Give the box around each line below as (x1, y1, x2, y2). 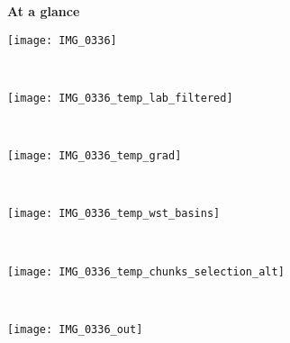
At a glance (7, 2, 80, 20)
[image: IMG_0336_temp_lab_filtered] (7, 91, 233, 104)
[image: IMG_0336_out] (7, 322, 143, 336)
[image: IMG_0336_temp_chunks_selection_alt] (7, 265, 285, 278)
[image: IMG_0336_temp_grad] (7, 149, 182, 163)
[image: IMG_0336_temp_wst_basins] (7, 207, 221, 221)
